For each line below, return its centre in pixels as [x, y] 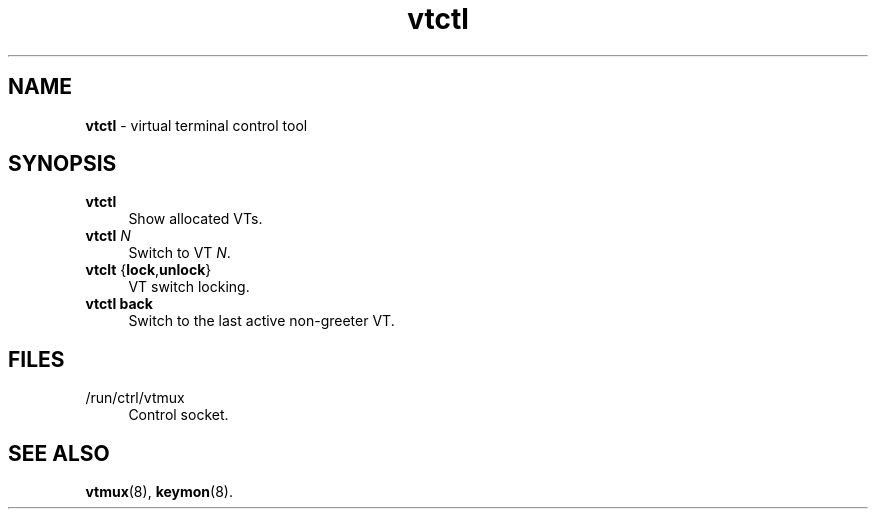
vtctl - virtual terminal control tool [196, 125]
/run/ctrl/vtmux [135, 398]
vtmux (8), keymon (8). [159, 492]
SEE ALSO [59, 453]
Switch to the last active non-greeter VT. [261, 321]
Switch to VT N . [179, 253]
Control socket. [178, 415]
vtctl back [119, 304]
